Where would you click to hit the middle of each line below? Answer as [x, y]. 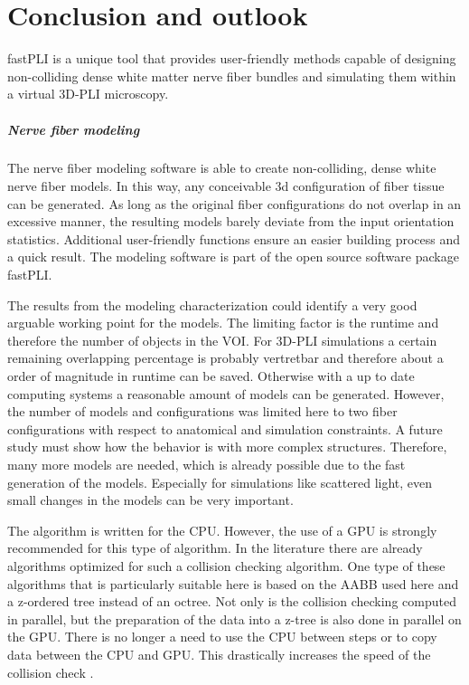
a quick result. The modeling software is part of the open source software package [233, 257]
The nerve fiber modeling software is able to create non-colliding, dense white [222, 168]
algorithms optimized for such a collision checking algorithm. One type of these [226, 565]
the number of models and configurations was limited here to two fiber [202, 411]
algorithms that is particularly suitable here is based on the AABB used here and [233, 583]
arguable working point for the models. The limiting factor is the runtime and [223, 323]
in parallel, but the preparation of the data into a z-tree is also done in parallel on [234, 618]
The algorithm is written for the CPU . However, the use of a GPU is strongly [222, 530]
